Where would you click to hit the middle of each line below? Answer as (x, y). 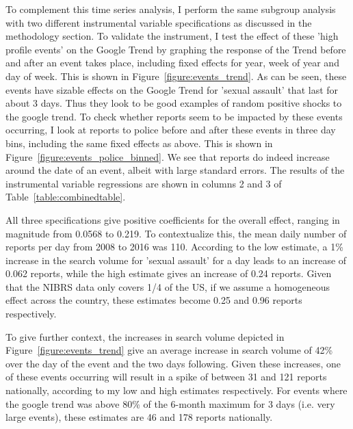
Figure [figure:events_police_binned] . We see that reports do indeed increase (168, 156)
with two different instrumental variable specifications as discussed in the (159, 22)
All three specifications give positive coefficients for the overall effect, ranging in (173, 219)
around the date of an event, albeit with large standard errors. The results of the (175, 170)
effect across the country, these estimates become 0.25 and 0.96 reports (154, 300)
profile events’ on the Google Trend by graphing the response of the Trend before (176, 49)
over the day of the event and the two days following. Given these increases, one (173, 363)
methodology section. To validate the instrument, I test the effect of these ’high (172, 36)
